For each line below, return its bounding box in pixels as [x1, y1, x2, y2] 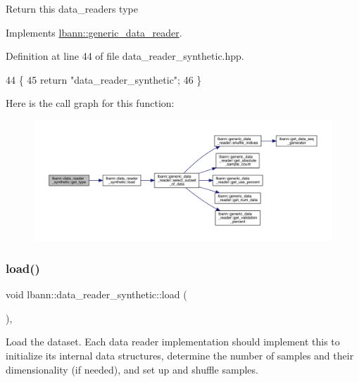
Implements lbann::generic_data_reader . [6, 25, 182, 39]
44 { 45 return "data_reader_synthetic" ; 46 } [6, 72, 202, 87]
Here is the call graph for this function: [6, 96, 175, 110]
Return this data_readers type [6, 1, 138, 15]
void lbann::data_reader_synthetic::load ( [6, 287, 187, 302]
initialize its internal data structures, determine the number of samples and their [6, 348, 354, 362]
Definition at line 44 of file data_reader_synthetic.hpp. [6, 49, 244, 63]
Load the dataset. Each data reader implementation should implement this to [6, 334, 340, 349]
